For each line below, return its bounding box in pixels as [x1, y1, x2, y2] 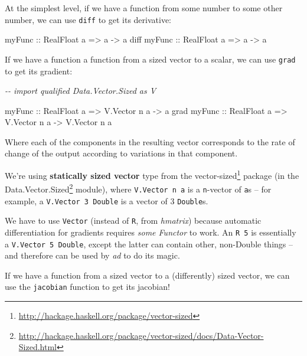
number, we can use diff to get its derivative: [5, 13, 172, 25]
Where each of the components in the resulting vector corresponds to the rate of [5, 135, 295, 148]
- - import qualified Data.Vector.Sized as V [5, 84, 156, 97]
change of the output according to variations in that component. [5, 147, 238, 159]
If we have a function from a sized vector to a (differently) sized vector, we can [5, 269, 290, 281]
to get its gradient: [5, 64, 73, 77]
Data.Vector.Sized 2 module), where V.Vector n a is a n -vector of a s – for [5, 181, 272, 195]
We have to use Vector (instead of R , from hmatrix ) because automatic [5, 214, 262, 227]
